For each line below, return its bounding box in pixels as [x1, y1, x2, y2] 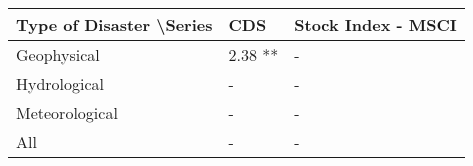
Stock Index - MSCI [294, 13, 457, 36]
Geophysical [16, 43, 100, 66]
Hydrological [16, 72, 105, 95]
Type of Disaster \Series [16, 13, 213, 36]
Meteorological [16, 101, 118, 124]
